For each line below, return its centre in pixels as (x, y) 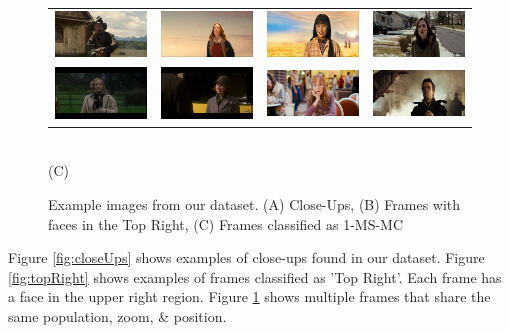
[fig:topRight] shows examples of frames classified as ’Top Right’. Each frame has (255, 276)
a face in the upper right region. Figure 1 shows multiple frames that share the (249, 296)
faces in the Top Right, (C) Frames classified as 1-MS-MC (226, 223)
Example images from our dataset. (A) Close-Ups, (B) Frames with (254, 203)
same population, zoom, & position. (117, 315)
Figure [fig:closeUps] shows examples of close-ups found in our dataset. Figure (246, 257)
